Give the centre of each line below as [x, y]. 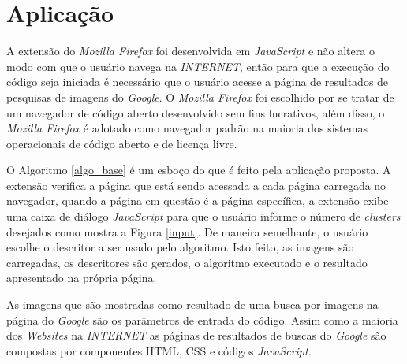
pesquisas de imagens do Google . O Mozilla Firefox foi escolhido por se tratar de [200, 97]
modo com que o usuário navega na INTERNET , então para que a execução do [198, 66]
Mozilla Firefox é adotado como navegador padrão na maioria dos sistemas [187, 128]
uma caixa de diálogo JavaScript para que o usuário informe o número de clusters [203, 216]
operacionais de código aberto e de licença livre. [122, 143]
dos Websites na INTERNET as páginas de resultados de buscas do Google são [196, 335]
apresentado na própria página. [82, 278]
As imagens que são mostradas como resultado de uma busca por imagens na [192, 305]
